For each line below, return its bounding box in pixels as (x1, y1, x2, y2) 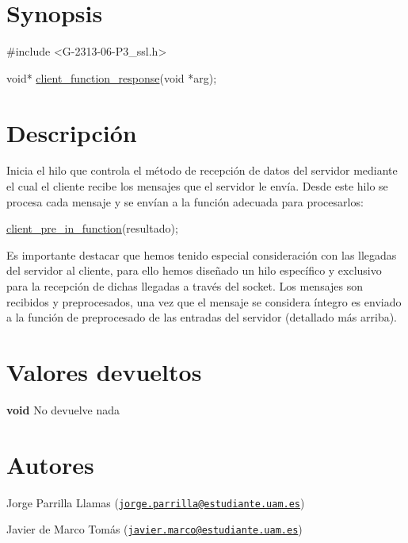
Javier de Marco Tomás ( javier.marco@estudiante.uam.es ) (6, 521, 303, 537)
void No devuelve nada (6, 401, 120, 418)
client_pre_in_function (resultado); (6, 220, 178, 237)
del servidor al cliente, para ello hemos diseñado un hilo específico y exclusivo (6, 262, 382, 279)
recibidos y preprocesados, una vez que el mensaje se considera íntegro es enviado (6, 293, 402, 310)
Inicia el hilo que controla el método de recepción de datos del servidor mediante (6, 162, 398, 179)
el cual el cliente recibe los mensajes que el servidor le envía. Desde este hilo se (6, 178, 388, 194)
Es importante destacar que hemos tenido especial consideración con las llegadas (6, 246, 397, 263)
